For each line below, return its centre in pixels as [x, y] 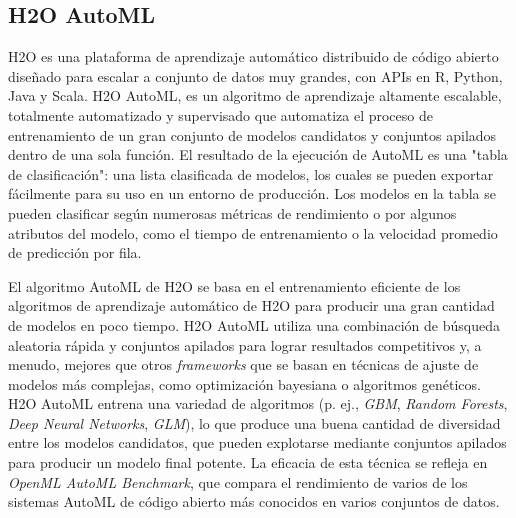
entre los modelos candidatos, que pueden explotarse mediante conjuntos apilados [257, 442]
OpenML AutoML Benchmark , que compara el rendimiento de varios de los [238, 481]
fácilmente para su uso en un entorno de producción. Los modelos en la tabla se [252, 193]
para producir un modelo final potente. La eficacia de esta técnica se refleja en [248, 462]
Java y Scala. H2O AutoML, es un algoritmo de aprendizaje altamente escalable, [255, 95]
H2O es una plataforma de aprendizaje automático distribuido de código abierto [253, 56]
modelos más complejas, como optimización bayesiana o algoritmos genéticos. [244, 383]
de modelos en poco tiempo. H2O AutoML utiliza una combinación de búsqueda [254, 324]
